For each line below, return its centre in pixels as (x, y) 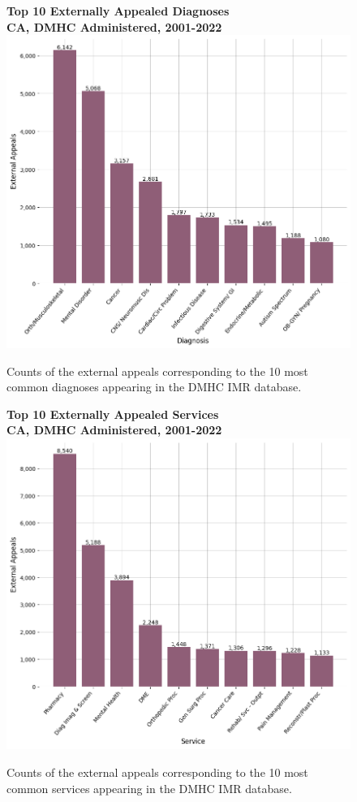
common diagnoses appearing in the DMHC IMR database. (154, 387)
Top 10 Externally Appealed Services (113, 414)
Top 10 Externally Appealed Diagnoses (118, 11)
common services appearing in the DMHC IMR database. (149, 788)
